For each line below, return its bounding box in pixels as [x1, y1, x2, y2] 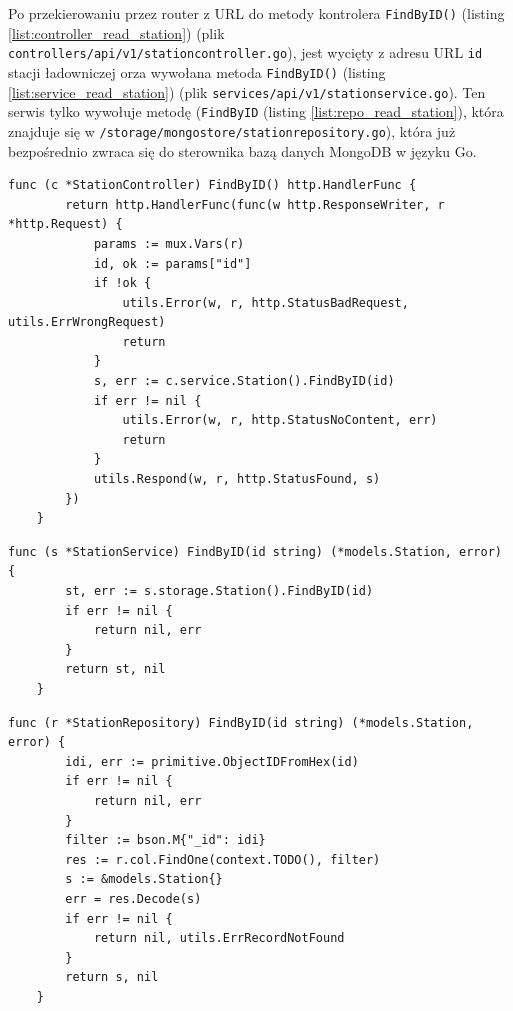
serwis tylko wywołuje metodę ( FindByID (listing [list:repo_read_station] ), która [8, 101, 504, 122]
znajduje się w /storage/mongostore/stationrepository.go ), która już [8, 120, 456, 141]
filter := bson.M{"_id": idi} [65, 833, 266, 848]
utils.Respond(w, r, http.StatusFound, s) [93, 472, 381, 487]
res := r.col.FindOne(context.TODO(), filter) [65, 852, 381, 867]
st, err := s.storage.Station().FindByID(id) [65, 584, 374, 598]
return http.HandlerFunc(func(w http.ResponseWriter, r [65, 197, 445, 212]
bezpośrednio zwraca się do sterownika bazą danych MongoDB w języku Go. [8, 140, 477, 161]
